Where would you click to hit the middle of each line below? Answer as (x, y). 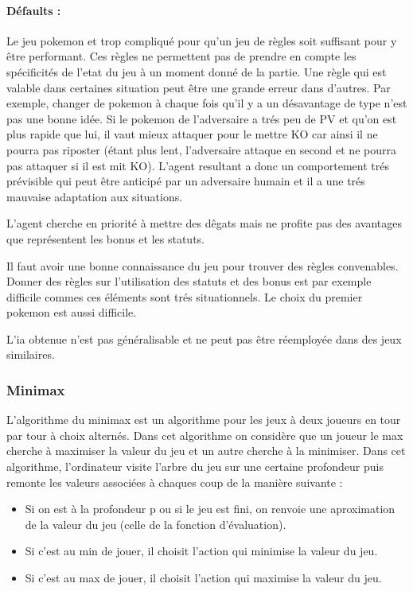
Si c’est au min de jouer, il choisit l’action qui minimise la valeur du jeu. (201, 551)
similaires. (31, 354)
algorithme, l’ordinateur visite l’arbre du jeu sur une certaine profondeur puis (195, 467)
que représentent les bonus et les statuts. (106, 238)
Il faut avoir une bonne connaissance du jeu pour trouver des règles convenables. (203, 265)
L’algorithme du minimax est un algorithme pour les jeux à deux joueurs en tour (204, 420)
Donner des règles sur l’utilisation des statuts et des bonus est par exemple (189, 281)
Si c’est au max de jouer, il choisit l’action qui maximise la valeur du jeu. (203, 578)
